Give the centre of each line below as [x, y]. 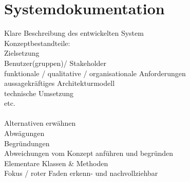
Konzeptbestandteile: [37, 43]
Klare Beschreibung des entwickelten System [74, 33]
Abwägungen [24, 133]
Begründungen [27, 143]
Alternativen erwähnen [40, 123]
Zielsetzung [22, 53]
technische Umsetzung [39, 93]
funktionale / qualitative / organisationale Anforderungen [95, 73]
